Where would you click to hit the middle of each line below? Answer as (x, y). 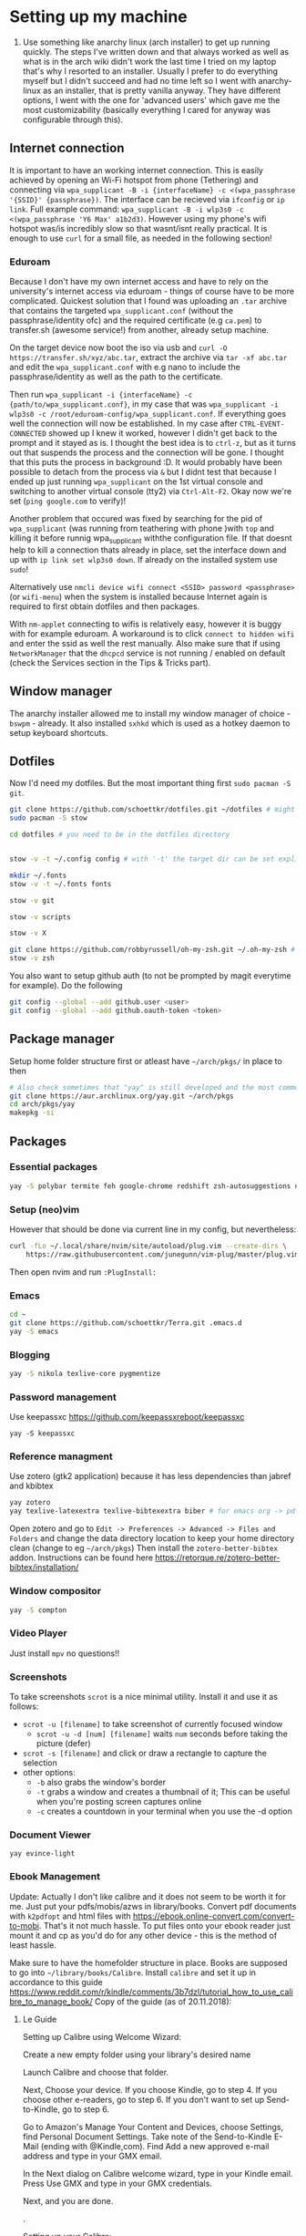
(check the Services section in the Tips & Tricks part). (110, 662)
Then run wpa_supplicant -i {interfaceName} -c (101, 395)
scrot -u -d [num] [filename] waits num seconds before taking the (162, 1734)
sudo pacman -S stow (49, 818)
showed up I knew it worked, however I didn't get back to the (163, 433)
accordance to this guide (56, 1982)
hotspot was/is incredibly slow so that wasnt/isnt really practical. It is (138, 228)
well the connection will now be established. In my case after (124, 424)
